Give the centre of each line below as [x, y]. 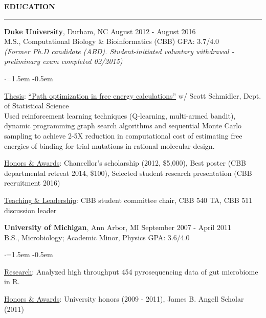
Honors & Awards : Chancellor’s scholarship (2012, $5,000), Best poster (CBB [125, 163]
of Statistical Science [37, 106]
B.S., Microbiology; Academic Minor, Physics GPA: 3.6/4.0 [97, 237]
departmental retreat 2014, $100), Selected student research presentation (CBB [128, 173]
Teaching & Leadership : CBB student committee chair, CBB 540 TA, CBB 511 [128, 200]
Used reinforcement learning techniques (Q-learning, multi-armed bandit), [120, 115]
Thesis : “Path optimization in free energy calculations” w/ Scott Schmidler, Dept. [133, 95]
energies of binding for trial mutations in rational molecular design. [109, 145]
